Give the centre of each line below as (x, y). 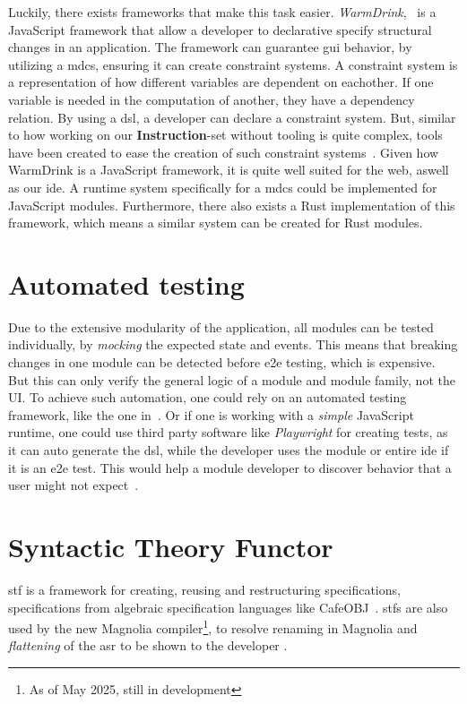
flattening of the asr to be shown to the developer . (148, 645)
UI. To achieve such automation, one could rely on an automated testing (208, 397)
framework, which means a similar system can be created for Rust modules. (216, 223)
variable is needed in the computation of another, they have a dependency (212, 99)
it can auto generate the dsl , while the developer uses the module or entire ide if (229, 450)
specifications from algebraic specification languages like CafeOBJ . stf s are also (228, 607)
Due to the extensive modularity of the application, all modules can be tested (221, 326)
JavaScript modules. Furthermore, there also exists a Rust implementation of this (232, 205)
